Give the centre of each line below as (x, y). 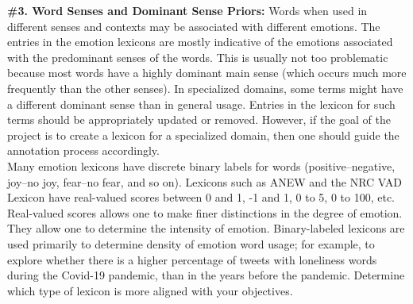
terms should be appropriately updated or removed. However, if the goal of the (199, 119)
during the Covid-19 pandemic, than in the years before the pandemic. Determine (206, 275)
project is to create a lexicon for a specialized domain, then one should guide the (203, 135)
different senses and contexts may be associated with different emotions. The (194, 26)
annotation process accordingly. (83, 150)
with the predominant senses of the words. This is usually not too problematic (198, 57)
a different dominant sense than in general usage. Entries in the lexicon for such (201, 104)
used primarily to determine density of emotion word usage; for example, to (191, 243)
